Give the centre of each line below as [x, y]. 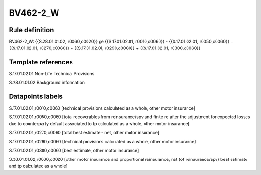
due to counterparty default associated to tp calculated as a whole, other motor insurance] [99, 124]
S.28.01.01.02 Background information [47, 82]
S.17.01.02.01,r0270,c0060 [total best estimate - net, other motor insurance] [84, 132]
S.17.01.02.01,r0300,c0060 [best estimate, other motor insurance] [74, 150]
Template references [41, 62]
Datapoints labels [36, 96]
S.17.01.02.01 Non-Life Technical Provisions [52, 74]
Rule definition [31, 30]
